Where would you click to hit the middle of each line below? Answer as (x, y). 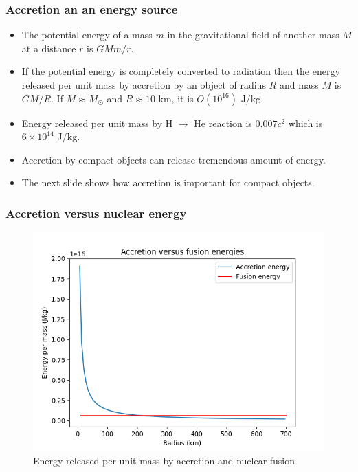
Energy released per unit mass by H (97, 123)
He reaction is (223, 123)
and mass (299, 85)
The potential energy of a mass (87, 35)
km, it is (176, 98)
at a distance (49, 48)
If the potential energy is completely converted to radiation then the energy (181, 71)
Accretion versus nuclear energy (96, 213)
